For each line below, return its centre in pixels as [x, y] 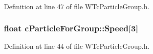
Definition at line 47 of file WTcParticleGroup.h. [77, 6]
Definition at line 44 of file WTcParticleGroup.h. [77, 46]
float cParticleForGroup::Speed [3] [71, 28]
